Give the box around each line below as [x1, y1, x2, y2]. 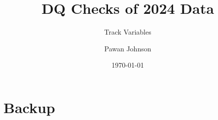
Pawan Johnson [104, 43, 151, 53]
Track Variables [104, 27, 151, 37]
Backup [3, 97, 55, 117]
